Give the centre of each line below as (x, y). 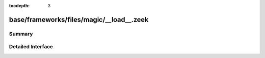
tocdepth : (19, 6)
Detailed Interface (31, 47)
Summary (21, 34)
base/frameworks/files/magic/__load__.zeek (79, 19)
